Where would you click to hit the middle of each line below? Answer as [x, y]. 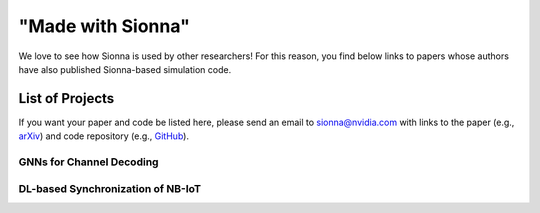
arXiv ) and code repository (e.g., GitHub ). [104, 136]
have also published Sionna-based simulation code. [125, 69]
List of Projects [66, 98]
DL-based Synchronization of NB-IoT [110, 188]
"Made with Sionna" [104, 26]
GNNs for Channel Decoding [88, 162]
